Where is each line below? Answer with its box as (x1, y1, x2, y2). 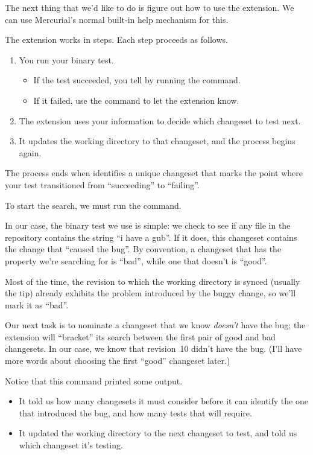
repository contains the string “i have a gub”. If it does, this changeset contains (5, 231, 297, 243)
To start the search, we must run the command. (5, 199, 182, 211)
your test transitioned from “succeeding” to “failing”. (5, 178, 200, 191)
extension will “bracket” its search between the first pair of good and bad (5, 330, 276, 343)
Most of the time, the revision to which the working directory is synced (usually (5, 275, 300, 287)
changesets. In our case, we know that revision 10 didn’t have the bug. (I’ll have (5, 342, 302, 355)
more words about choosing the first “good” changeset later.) (5, 354, 230, 367)
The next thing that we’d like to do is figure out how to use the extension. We (5, 1, 294, 13)
